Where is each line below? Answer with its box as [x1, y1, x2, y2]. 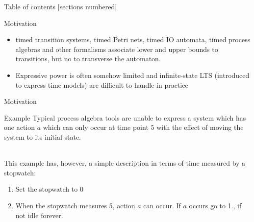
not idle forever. [15, 210, 63, 220]
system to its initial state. [4, 131, 81, 142]
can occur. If [143, 200, 181, 210]
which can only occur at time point [43, 122, 149, 132]
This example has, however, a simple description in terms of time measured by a [4, 158, 246, 168]
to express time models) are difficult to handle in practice [15, 79, 188, 90]
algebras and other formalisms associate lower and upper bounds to [15, 44, 218, 54]
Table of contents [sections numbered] [4, 1, 117, 11]
